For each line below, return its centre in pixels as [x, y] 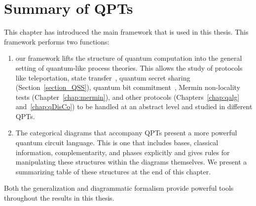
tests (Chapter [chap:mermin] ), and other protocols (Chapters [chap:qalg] [128, 97]
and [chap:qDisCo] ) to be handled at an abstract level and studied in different [134, 106]
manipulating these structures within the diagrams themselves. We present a [131, 162]
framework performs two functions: [57, 41]
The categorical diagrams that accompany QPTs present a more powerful [126, 133]
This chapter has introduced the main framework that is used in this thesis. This [126, 32]
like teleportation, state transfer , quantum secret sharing [103, 77]
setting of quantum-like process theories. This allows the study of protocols [129, 67]
